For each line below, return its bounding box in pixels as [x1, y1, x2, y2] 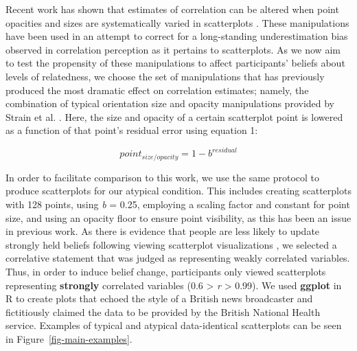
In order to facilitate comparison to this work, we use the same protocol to [5, 170, 320, 184]
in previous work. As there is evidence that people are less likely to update [5, 224, 320, 238]
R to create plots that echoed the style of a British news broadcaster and [5, 291, 313, 306]
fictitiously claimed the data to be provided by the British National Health [5, 304, 321, 319]
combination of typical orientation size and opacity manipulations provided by [5, 96, 335, 111]
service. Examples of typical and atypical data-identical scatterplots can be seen [5, 318, 342, 332]
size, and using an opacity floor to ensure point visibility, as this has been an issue [5, 210, 352, 225]
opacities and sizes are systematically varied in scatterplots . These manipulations [5, 15, 349, 30]
